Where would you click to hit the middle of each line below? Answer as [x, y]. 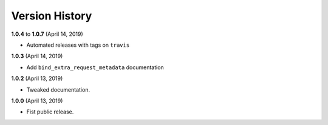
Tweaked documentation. [58, 90]
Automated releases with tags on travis [78, 45]
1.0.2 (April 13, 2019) [37, 78]
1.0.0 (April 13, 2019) [37, 101]
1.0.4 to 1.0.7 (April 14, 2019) [47, 34]
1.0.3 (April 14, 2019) [37, 56]
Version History [52, 16]
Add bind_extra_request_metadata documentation [95, 67]
